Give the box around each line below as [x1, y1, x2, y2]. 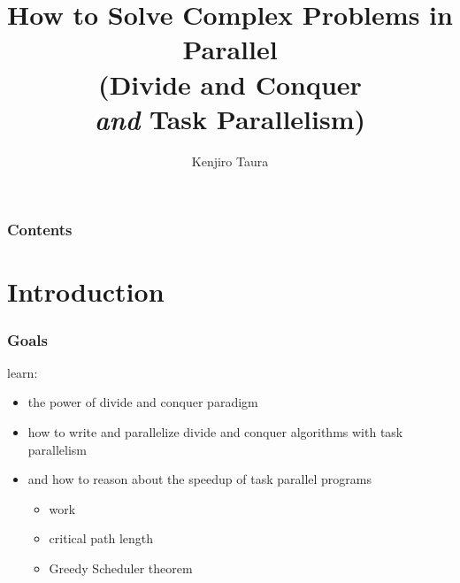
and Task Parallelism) [94, 100, 366, 137]
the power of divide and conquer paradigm [27, 393, 258, 411]
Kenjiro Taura [191, 151, 269, 170]
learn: [7, 363, 38, 381]
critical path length [49, 529, 154, 548]
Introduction [7, 273, 165, 310]
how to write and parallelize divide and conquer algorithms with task [27, 422, 403, 441]
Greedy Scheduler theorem [49, 558, 193, 577]
